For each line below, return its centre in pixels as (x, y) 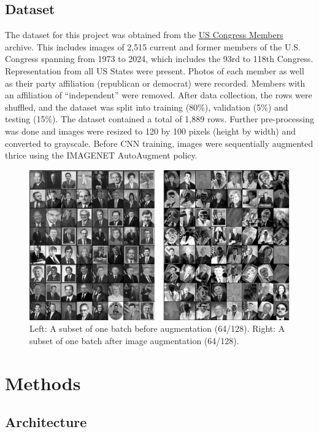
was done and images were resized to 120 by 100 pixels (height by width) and (151, 131)
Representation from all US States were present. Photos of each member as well (155, 70)
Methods (43, 383)
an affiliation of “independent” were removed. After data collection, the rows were (159, 95)
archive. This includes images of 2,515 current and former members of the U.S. (153, 46)
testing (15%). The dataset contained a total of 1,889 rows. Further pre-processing (159, 119)
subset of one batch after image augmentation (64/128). (134, 340)
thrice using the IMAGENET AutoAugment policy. (101, 155)
